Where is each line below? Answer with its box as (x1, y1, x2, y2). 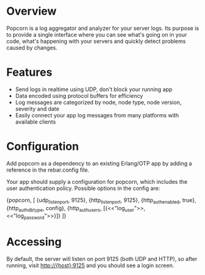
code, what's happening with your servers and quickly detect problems (6, 37, 186, 45)
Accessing (6, 235, 62, 249)
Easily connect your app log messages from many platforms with (15, 111, 179, 119)
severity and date (15, 105, 59, 112)
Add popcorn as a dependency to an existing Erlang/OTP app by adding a (6, 159, 192, 167)
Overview (6, 4, 57, 18)
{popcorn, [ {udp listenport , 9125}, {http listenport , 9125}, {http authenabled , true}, (6, 196, 197, 205)
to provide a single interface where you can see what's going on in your (6, 31, 187, 38)
